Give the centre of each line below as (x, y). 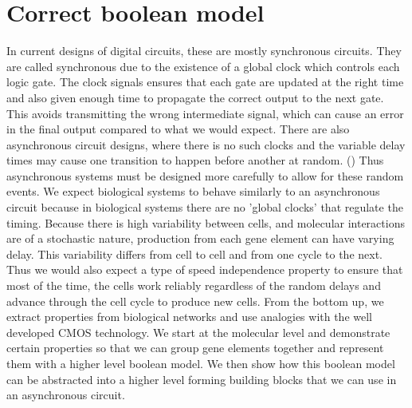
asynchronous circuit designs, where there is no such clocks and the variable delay (206, 144)
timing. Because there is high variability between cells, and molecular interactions (206, 222)
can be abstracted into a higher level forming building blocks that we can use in (202, 379)
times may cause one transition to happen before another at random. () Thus (195, 160)
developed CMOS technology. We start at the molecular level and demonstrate (198, 332)
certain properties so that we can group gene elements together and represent (195, 348)
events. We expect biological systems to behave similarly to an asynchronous (193, 191)
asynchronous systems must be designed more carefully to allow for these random (205, 175)
